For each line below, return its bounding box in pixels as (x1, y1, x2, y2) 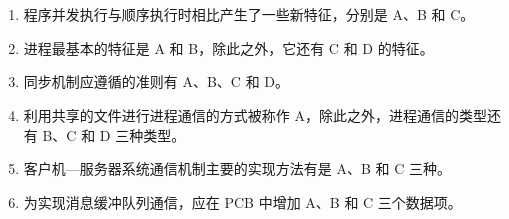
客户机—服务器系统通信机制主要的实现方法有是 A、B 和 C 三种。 (23, 158, 451, 179)
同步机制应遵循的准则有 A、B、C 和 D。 (23, 71, 289, 92)
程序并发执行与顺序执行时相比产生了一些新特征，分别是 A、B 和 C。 (23, 4, 475, 25)
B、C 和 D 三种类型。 (42, 124, 186, 145)
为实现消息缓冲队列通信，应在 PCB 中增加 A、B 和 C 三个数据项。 (23, 191, 462, 212)
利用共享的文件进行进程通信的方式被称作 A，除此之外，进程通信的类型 (23, 104, 487, 125)
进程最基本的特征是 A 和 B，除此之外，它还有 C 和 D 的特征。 (23, 37, 434, 58)
